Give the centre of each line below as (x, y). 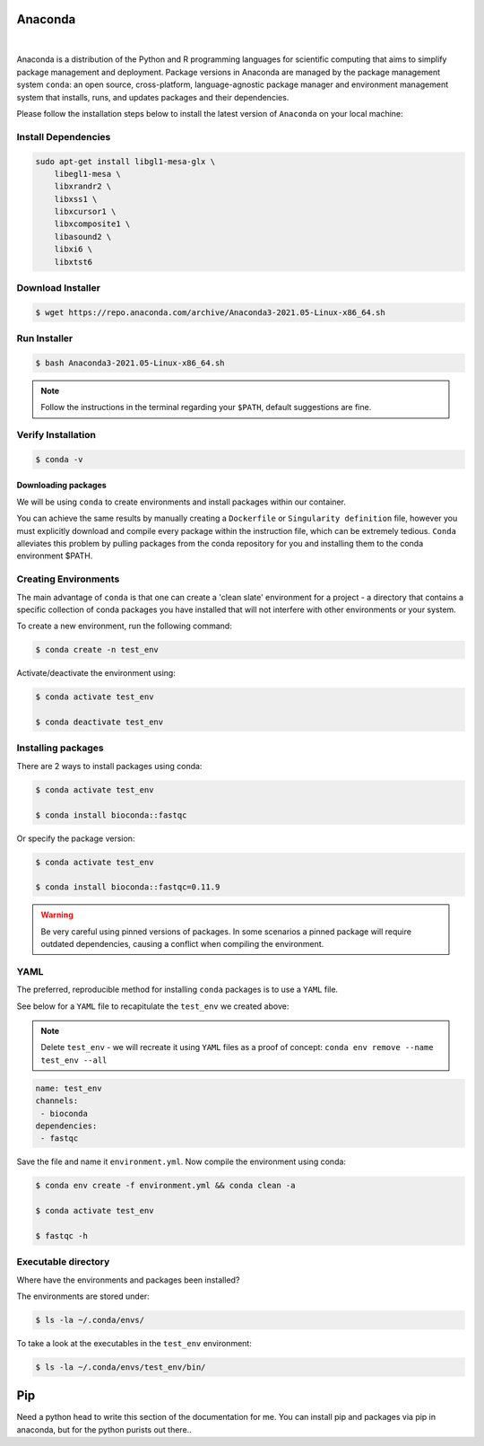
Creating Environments (68, 579)
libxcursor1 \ (85, 212)
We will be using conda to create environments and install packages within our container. (181, 502)
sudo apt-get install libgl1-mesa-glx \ (125, 161)
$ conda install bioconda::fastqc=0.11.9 (128, 887)
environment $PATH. (55, 556)
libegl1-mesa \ (87, 174)
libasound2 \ (83, 237)
